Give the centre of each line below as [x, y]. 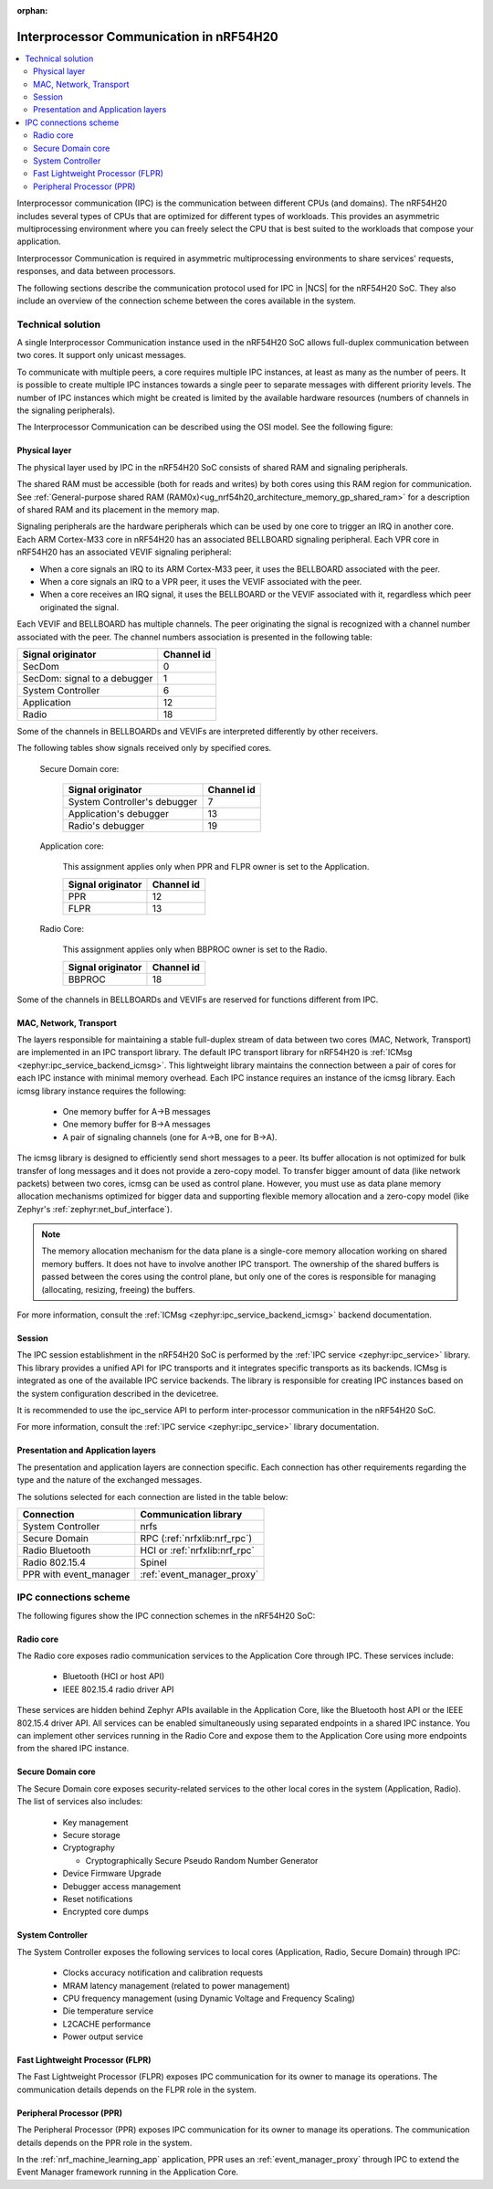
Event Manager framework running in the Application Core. [128, 2172]
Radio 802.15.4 [54, 1562]
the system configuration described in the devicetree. [118, 1393]
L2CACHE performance [107, 2024]
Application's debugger [118, 814]
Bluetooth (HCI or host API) [114, 1676]
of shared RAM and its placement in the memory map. [118, 509]
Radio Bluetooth [57, 1550]
